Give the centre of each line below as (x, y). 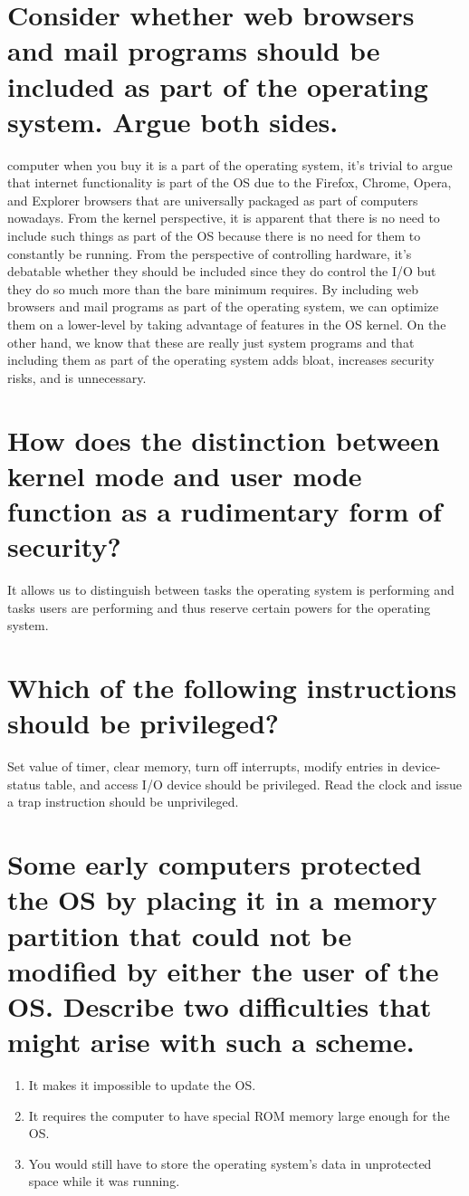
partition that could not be (180, 935)
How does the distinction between (224, 440)
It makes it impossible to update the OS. (142, 1085)
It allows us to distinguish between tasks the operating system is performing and (231, 590)
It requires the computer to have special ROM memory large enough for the (239, 1115)
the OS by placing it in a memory (222, 899)
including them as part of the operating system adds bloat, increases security (221, 360)
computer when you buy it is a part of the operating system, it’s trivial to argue (230, 164)
